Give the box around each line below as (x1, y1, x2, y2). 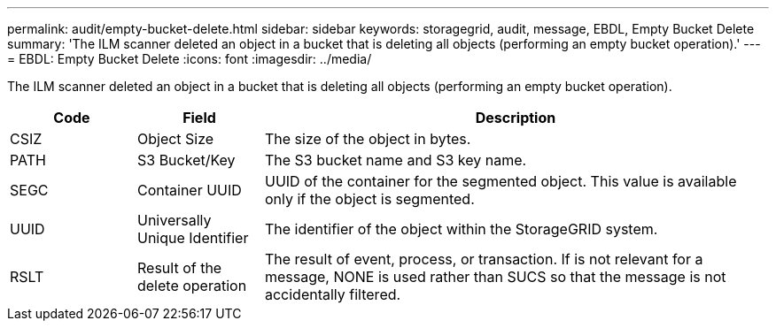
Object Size (136, 130, 214, 148)
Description (475, 109, 556, 126)
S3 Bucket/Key (136, 151, 236, 169)
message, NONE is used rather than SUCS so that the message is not (264, 268, 726, 286)
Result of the (136, 259, 222, 277)
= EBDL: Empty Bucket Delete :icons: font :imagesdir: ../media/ (7, 51, 372, 66)
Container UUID (136, 181, 242, 199)
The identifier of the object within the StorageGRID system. (264, 220, 658, 238)
